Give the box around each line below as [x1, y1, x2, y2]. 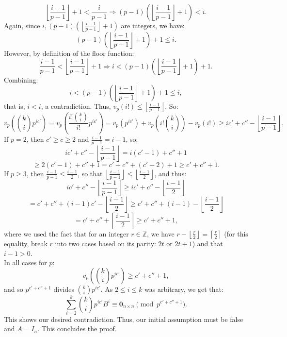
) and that [192, 238, 223, 248]
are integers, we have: [121, 20, 185, 30]
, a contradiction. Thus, [41, 101, 111, 111]
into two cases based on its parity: [55, 238, 156, 248]
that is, [4, 101, 25, 111]
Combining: [4, 74, 38, 84]
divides [53, 284, 74, 294]
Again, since [4, 20, 40, 30]
